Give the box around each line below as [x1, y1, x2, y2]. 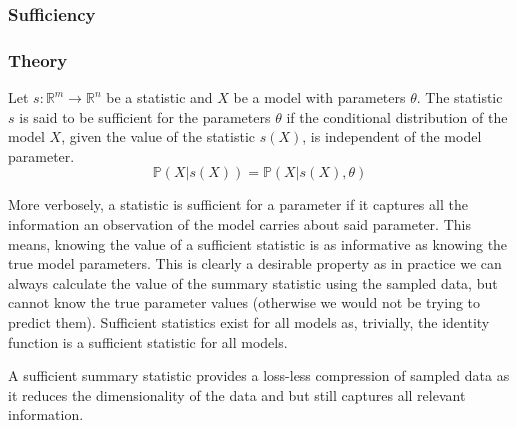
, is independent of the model [302, 126, 482, 147]
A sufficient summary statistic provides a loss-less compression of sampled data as [8, 365, 510, 386]
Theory [8, 47, 68, 72]
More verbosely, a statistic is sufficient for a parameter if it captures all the [8, 194, 468, 215]
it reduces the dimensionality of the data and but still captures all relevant [8, 384, 466, 405]
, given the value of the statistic [61, 126, 256, 147]
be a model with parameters [233, 87, 406, 108]
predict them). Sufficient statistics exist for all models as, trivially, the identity [8, 312, 490, 332]
